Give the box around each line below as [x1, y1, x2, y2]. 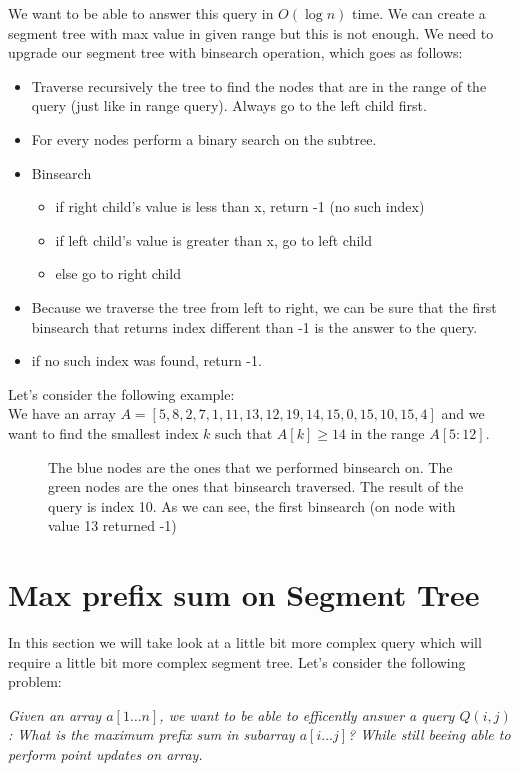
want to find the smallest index [8, 422, 199, 443]
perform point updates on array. [8, 743, 203, 764]
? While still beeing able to [348, 724, 511, 745]
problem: [8, 671, 62, 692]
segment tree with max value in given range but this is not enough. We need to [8, 22, 494, 43]
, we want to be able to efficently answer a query [159, 704, 455, 725]
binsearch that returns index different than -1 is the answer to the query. [31, 316, 478, 337]
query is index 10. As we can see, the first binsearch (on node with [48, 495, 456, 516]
